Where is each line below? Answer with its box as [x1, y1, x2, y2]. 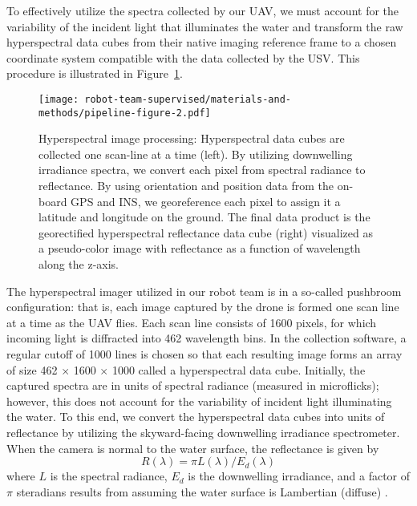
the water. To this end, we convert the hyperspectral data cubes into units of [6, 408, 385, 425]
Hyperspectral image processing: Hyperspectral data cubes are [38, 130, 345, 147]
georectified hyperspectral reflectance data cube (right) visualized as [38, 224, 373, 241]
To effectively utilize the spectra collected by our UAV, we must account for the [6, 2, 399, 18]
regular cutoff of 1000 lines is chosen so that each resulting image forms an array [6, 346, 403, 362]
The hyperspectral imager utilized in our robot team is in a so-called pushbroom [6, 282, 402, 299]
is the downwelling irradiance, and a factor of [188, 468, 411, 484]
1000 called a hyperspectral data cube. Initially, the [111, 361, 366, 378]
